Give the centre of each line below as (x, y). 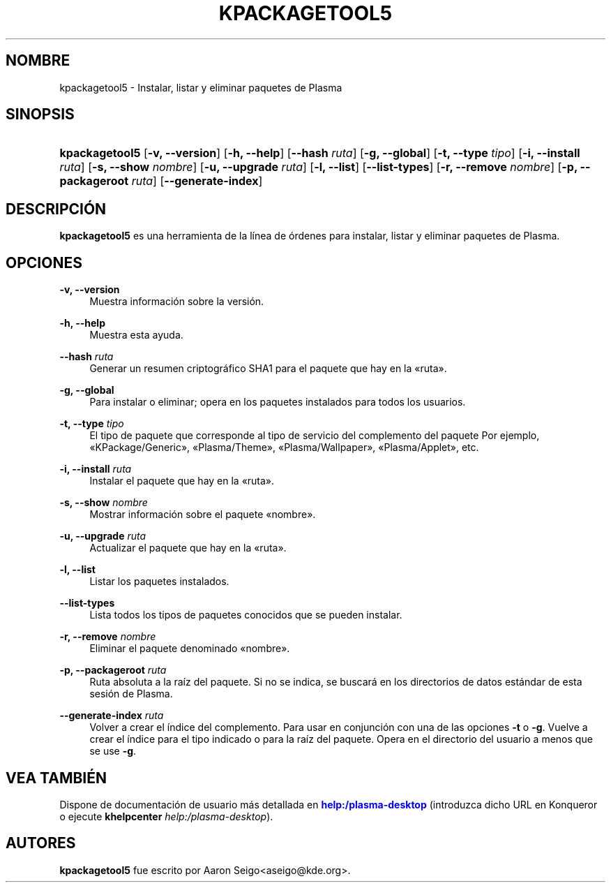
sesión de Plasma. (131, 694)
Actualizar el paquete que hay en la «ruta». (188, 548)
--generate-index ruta (112, 716)
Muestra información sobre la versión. (177, 302)
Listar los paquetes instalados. (159, 582)
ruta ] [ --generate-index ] (197, 181)
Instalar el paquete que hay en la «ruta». (182, 481)
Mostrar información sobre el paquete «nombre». (203, 515)
